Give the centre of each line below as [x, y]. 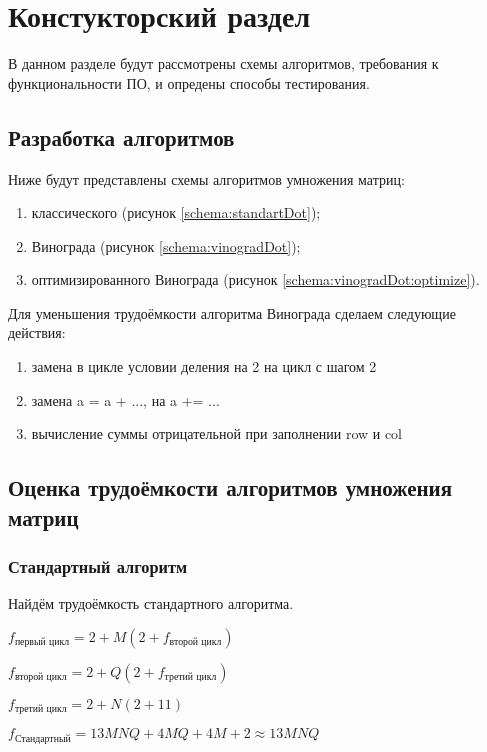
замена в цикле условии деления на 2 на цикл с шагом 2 [204, 366]
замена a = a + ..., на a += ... [125, 399]
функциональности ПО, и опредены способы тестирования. [189, 82]
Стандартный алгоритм [98, 565]
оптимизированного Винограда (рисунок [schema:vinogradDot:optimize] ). [255, 279]
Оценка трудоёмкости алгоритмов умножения [230, 487]
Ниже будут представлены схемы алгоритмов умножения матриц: [206, 178]
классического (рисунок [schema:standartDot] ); [176, 212]
